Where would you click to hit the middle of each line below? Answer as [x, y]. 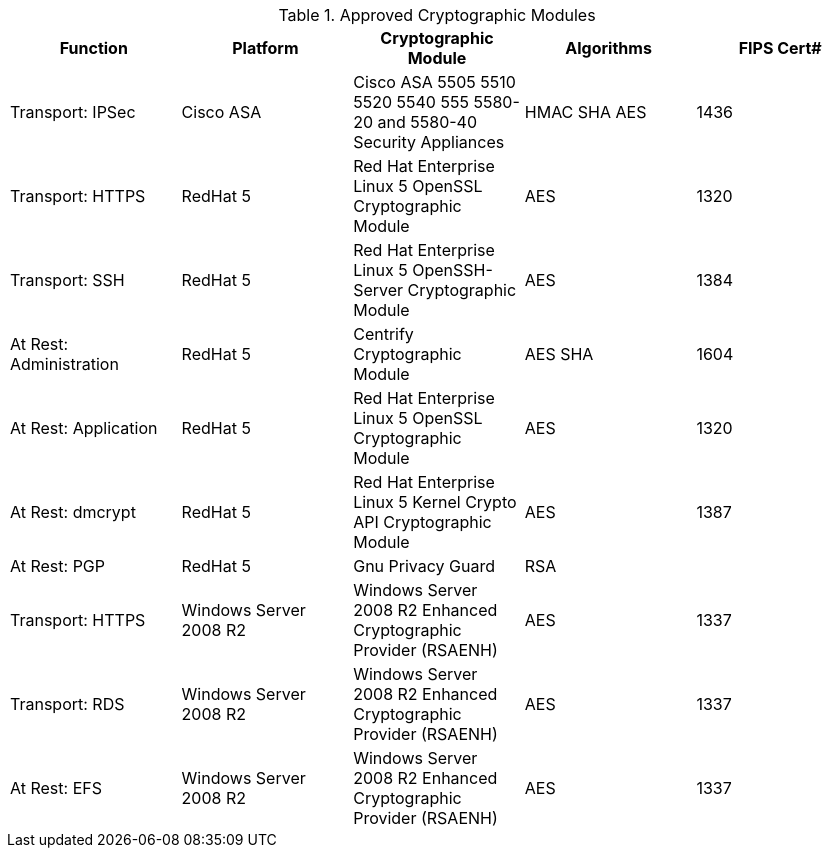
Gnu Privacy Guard [424, 566]
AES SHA [559, 354]
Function [93, 48]
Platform [265, 48]
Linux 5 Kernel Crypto [435, 502]
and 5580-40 [427, 122]
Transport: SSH [67, 280]
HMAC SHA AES [585, 112]
